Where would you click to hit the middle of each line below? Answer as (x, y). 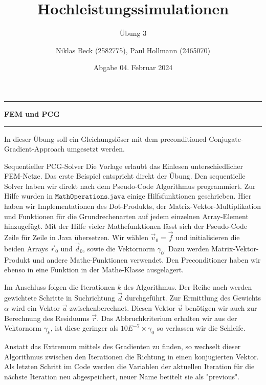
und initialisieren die (208, 237)
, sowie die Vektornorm (119, 248)
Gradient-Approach (35, 149)
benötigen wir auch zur (221, 308)
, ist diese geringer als (84, 328)
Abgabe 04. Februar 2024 (133, 67)
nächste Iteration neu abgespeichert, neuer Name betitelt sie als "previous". (122, 377)
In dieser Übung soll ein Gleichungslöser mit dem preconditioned (105, 138)
